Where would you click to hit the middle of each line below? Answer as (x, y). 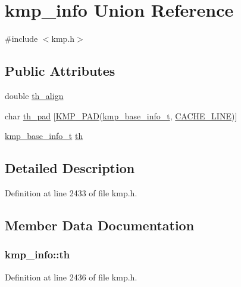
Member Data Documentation (100, 225)
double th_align (34, 95)
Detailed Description (70, 168)
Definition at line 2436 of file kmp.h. (71, 277)
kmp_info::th (37, 254)
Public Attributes (60, 71)
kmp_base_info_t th (44, 136)
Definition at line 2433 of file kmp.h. (71, 192)
